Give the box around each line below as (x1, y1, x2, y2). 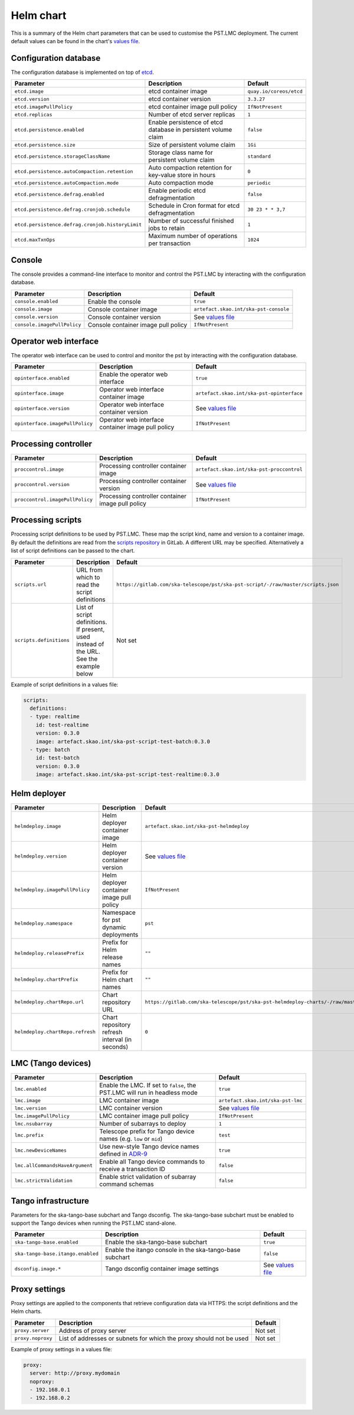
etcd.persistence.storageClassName (14, 153, 110, 159)
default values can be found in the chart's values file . (11, 37, 140, 44)
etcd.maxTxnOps (14, 236, 55, 243)
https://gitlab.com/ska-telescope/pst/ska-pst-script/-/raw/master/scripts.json (116, 582, 339, 588)
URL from (76, 566, 103, 574)
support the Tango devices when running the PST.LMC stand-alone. (11, 1220, 177, 1227)
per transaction (148, 239, 191, 247)
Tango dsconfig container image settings (105, 1264, 219, 1273)
